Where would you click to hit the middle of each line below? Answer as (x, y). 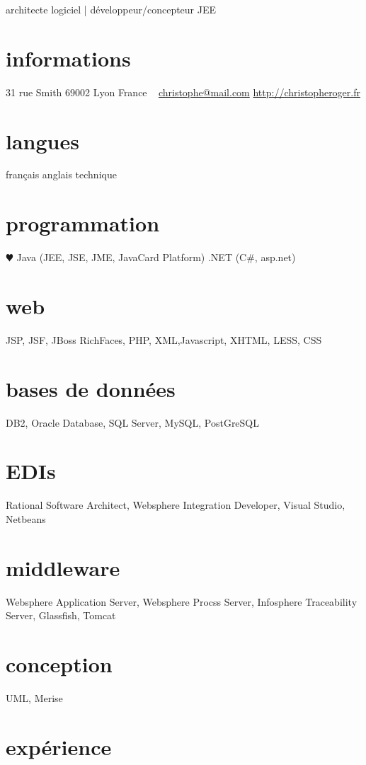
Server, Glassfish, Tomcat (61, 615)
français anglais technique (61, 174)
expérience (59, 746)
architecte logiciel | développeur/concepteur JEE (111, 9)
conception (59, 664)
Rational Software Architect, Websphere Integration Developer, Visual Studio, (176, 505)
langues (42, 140)
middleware (63, 567)
